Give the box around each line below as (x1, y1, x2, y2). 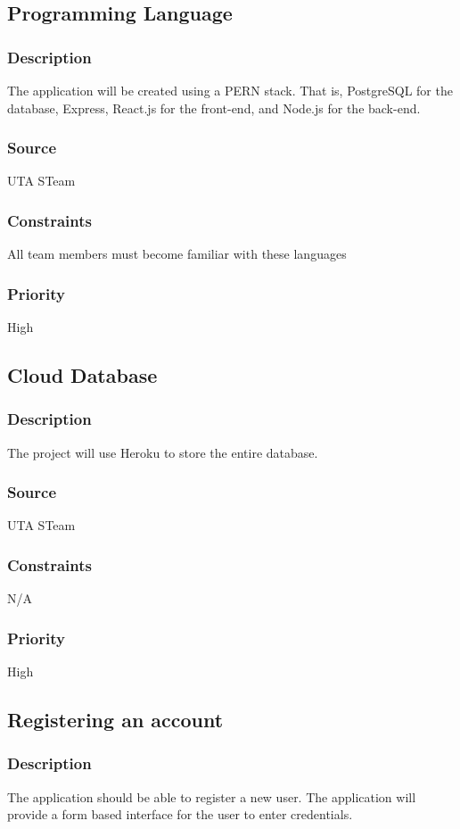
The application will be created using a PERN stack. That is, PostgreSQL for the (7, 81, 453, 99)
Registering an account (7, 706, 224, 734)
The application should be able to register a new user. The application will (7, 787, 416, 806)
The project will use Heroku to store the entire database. (7, 443, 318, 461)
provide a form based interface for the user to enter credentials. (7, 805, 353, 824)
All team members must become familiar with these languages (7, 245, 347, 263)
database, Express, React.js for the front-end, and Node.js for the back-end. (7, 98, 421, 117)
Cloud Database (7, 361, 158, 389)
